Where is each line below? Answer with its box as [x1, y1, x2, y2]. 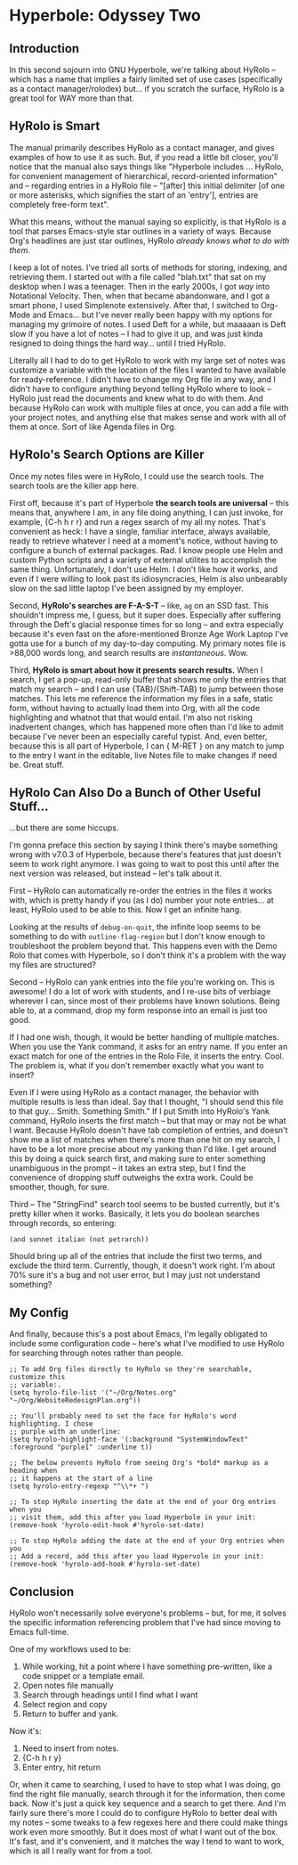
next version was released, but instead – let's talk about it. [9, 868, 222, 879]
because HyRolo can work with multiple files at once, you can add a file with [9, 402, 289, 413]
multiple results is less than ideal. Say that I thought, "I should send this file [9, 1097, 284, 1108]
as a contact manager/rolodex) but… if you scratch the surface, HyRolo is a [9, 84, 285, 94]
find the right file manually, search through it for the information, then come [9, 1788, 286, 1800]
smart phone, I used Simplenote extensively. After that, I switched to [9, 299, 260, 310]
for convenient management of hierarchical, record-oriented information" [9, 170, 278, 181]
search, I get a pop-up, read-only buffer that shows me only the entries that [9, 674, 286, 684]
